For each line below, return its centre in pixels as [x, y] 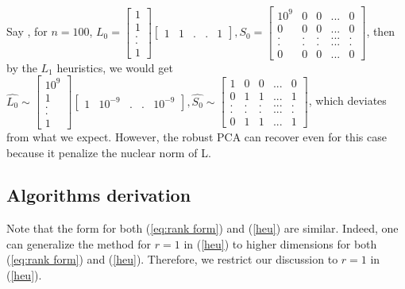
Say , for [27, 31]
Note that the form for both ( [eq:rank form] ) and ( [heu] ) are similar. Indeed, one [202, 228]
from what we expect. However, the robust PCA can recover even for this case [197, 136]
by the [22, 67]
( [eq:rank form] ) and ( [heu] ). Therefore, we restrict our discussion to [172, 259]
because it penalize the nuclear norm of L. [109, 152]
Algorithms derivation [99, 195]
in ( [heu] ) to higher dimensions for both [280, 243]
